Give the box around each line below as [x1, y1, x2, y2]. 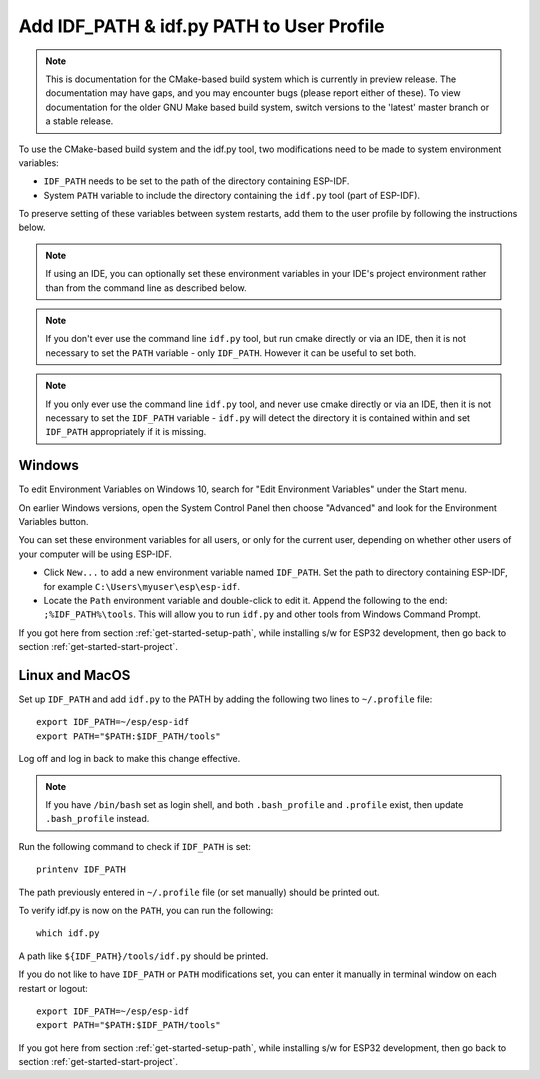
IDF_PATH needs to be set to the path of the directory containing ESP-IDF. [43, 175, 350, 187]
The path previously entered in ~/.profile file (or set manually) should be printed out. [18, 886, 380, 898]
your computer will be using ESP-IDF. [18, 548, 172, 560]
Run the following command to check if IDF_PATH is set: [18, 840, 252, 852]
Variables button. [18, 516, 89, 528]
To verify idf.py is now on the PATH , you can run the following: [18, 904, 274, 916]
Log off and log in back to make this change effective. [18, 753, 241, 765]
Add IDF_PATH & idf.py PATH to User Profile [18, 15, 385, 37]
